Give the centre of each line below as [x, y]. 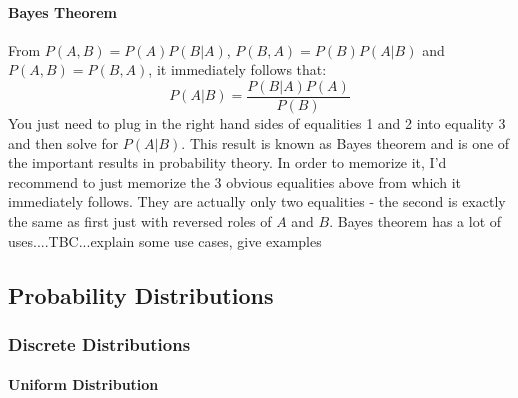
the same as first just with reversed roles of [140, 221]
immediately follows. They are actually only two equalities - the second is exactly [257, 201]
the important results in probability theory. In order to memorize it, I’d [227, 162]
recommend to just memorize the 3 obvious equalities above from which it [234, 181]
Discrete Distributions [99, 343]
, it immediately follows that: [237, 69]
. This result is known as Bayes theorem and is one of [345, 142]
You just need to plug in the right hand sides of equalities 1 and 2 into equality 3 [257, 123]
